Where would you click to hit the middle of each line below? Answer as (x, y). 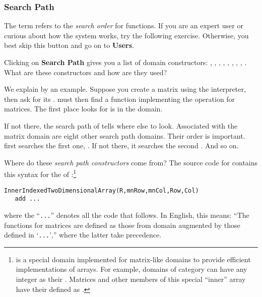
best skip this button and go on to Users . (69, 45)
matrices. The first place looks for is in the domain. (83, 109)
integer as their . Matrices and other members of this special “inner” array (131, 279)
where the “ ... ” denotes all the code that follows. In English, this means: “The (127, 215)
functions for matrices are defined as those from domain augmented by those (122, 225)
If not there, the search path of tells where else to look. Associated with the (121, 125)
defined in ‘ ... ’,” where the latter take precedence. (83, 235)
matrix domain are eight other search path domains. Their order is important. (125, 135)
